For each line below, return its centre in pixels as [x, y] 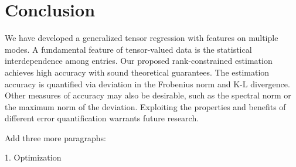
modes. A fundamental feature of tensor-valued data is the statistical [128, 49]
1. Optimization [33, 157]
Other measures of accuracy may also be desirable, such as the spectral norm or [148, 95]
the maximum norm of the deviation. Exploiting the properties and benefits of [145, 106]
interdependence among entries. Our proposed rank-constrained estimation [139, 61]
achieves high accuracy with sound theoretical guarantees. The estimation [137, 72]
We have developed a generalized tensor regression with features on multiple [142, 38]
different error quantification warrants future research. [102, 118]
